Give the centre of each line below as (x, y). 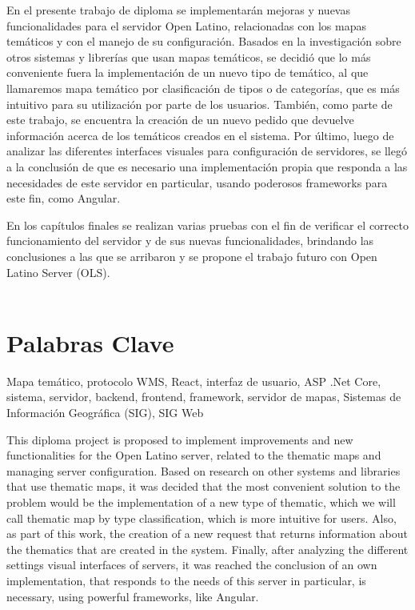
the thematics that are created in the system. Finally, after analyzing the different (207, 549)
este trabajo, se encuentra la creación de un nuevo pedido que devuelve (180, 120)
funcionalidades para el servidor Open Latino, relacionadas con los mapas (186, 25)
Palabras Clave (90, 342)
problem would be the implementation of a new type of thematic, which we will (201, 502)
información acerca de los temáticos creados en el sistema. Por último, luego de (200, 135)
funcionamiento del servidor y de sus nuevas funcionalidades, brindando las (190, 241)
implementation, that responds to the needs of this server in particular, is (186, 580)
